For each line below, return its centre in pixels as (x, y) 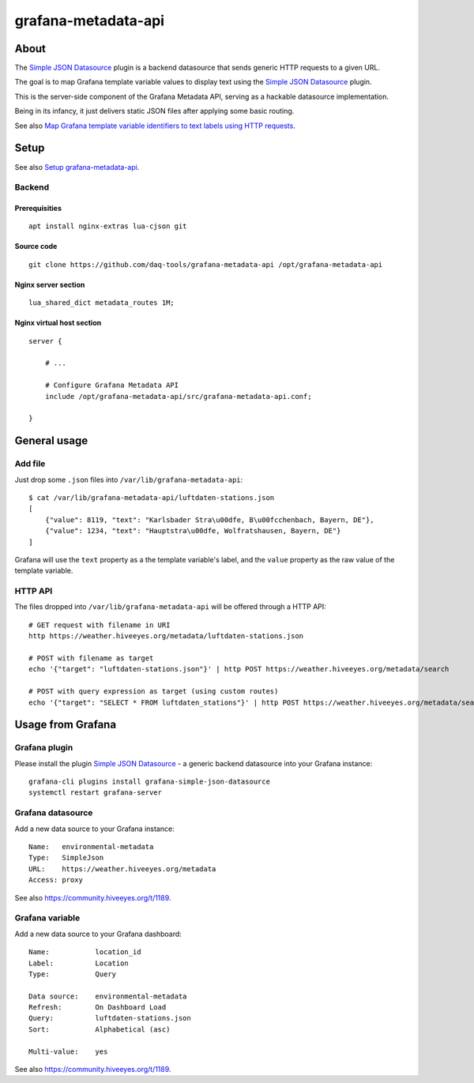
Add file (30, 464)
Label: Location (79, 963)
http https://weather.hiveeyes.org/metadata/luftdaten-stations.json (166, 636)
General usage (51, 441)
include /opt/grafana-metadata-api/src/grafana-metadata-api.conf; (178, 396)
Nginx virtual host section (58, 323)
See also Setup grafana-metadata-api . (77, 167)
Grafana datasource (54, 813)
